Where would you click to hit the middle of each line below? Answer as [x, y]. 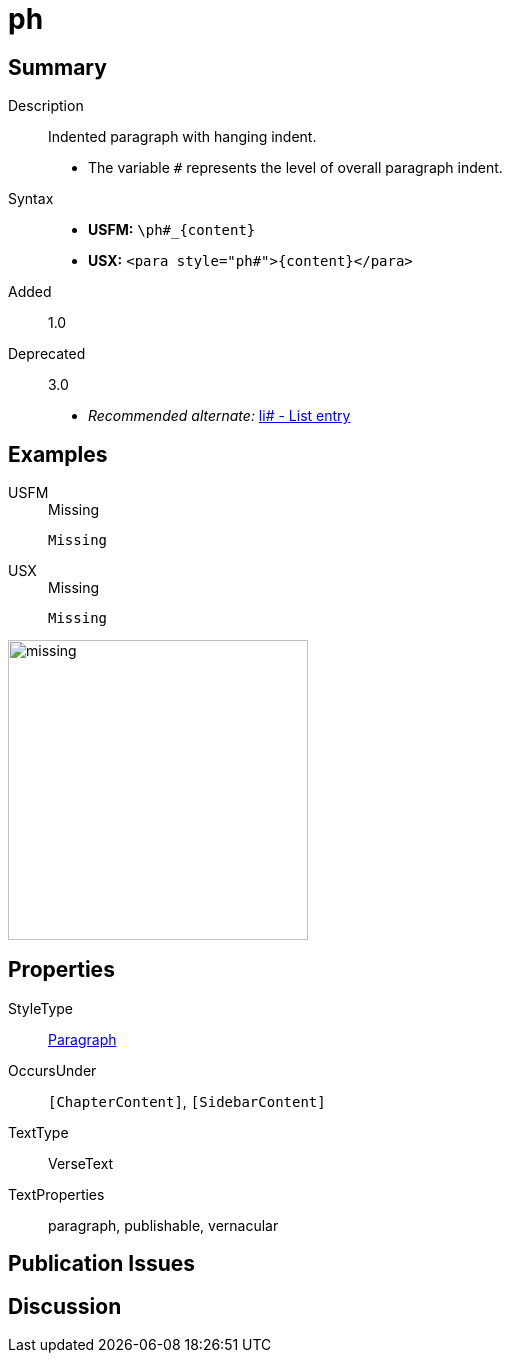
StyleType [40, 1008]
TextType [38, 1132]
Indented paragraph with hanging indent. [182, 137]
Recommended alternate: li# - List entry [219, 416]
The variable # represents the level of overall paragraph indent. [295, 168]
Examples [58, 454]
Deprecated [47, 354]
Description [46, 106]
